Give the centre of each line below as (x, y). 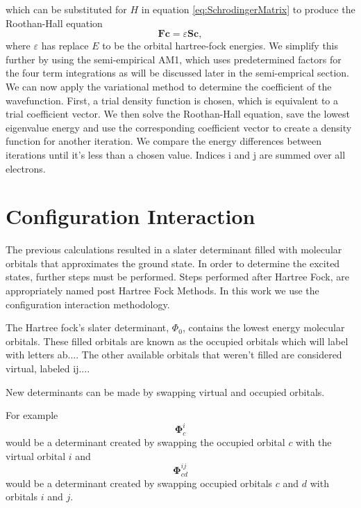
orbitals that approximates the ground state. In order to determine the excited (173, 263)
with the (314, 442)
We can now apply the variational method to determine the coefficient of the (169, 86)
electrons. (26, 168)
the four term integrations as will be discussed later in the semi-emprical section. (177, 73)
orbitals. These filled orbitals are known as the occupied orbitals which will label (177, 341)
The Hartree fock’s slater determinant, (87, 327)
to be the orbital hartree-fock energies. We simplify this (220, 46)
